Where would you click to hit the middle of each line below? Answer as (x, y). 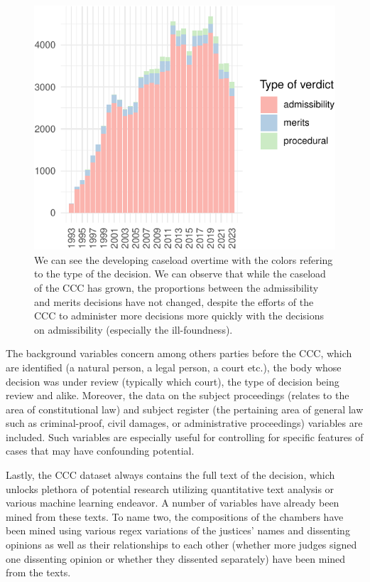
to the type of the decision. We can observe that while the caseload (180, 274)
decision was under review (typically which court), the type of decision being (173, 381)
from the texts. (38, 572)
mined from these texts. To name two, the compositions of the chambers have (175, 516)
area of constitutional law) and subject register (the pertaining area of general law (185, 409)
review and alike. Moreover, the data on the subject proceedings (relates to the (178, 395)
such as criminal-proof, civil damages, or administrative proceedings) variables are (184, 423)
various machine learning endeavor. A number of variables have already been (173, 503)
